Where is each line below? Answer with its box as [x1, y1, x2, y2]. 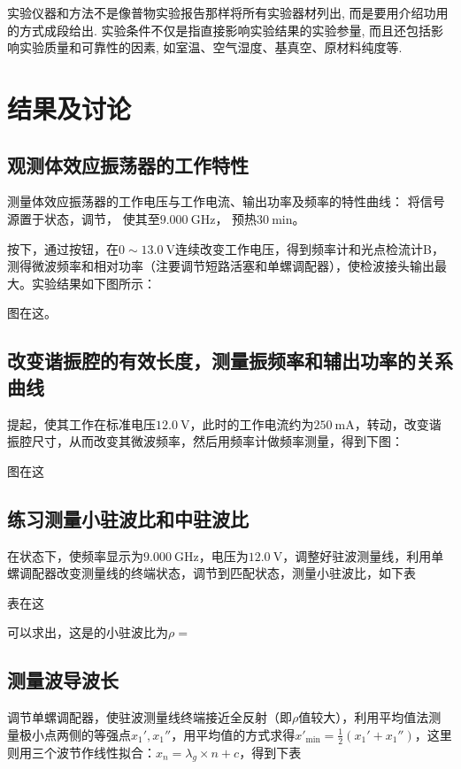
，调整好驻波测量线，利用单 [282, 546, 444, 565]
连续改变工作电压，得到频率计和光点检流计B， [175, 239, 444, 258]
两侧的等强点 [56, 725, 131, 743]
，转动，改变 [354, 414, 429, 433]
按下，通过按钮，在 [7, 239, 119, 258]
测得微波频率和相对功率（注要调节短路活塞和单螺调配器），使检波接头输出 [7, 257, 434, 275]
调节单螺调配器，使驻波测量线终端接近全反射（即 [7, 708, 292, 727]
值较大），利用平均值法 [298, 708, 429, 727]
